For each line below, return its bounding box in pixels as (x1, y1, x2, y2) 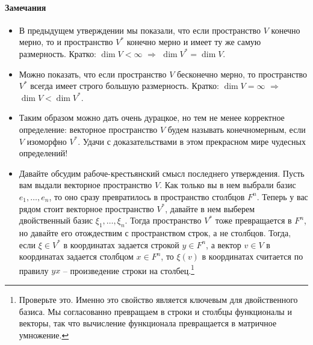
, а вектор (206, 238, 241, 251)
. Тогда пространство (125, 214, 202, 227)
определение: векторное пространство (19, 123, 158, 135)
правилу (19, 264, 49, 276)
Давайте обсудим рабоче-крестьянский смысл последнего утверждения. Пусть (19, 166, 305, 179)
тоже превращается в (215, 214, 292, 227)
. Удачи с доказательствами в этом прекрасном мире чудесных (78, 135, 306, 147)
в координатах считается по (202, 250, 303, 263)
